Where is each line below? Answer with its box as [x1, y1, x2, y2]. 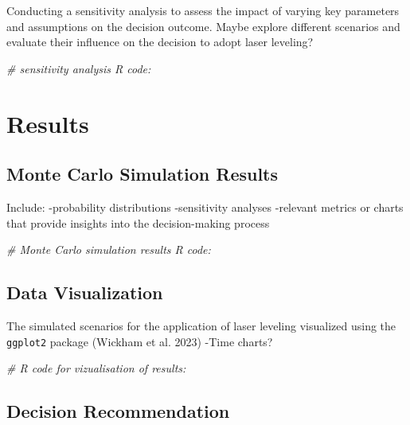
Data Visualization [6, 280, 163, 305]
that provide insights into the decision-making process [6, 214, 270, 231]
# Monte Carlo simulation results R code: [6, 241, 211, 258]
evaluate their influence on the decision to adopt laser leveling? [6, 33, 314, 50]
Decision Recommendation [6, 399, 230, 423]
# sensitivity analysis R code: [6, 60, 151, 76]
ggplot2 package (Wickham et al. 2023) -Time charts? [6, 333, 273, 349]
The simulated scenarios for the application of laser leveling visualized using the [6, 317, 396, 333]
